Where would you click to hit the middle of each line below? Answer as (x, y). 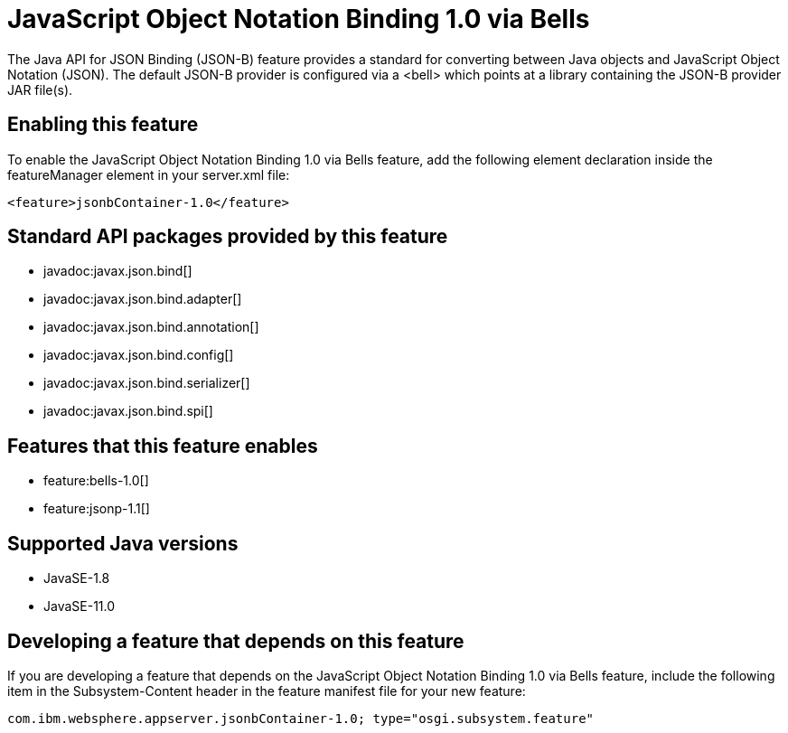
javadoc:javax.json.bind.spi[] (128, 411)
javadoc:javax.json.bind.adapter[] (143, 299)
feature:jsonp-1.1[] (97, 509)
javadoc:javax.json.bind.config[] (139, 355)
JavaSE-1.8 (77, 578)
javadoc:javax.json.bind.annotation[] (151, 327)
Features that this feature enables (163, 446)
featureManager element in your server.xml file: (149, 174)
